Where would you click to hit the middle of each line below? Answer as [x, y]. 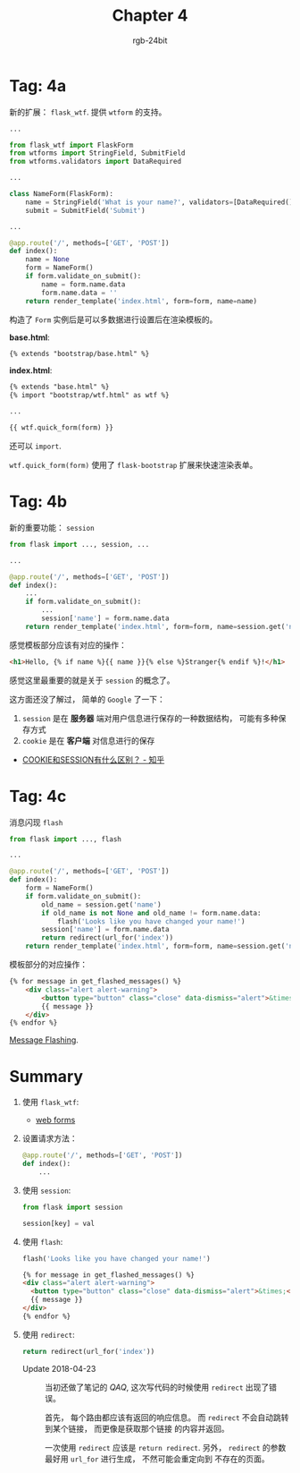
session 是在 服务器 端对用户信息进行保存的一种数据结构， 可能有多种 [150, 718]
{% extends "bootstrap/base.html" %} [79, 353]
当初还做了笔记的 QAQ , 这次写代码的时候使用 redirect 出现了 [157, 1387]
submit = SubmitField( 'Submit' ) [85, 210]
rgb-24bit [150, 40]
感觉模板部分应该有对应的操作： [68, 644]
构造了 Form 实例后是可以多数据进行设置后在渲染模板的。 [113, 319]
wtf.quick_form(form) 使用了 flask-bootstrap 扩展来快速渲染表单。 [133, 464]
